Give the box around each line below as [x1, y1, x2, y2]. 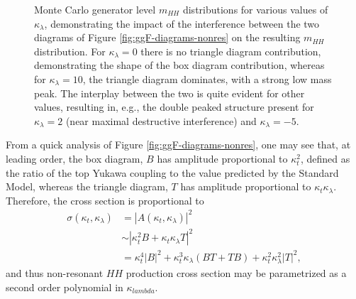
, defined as [300, 151, 350, 165]
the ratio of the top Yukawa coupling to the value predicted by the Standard [6, 165, 339, 180]
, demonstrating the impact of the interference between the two [44, 16, 320, 31]
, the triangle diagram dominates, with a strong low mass [82, 71, 332, 86]
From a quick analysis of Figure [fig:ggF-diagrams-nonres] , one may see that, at [6, 137, 351, 152]
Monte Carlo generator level [34, 2, 156, 16]
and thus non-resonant [6, 266, 104, 281]
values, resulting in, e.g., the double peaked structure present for [34, 99, 314, 114]
